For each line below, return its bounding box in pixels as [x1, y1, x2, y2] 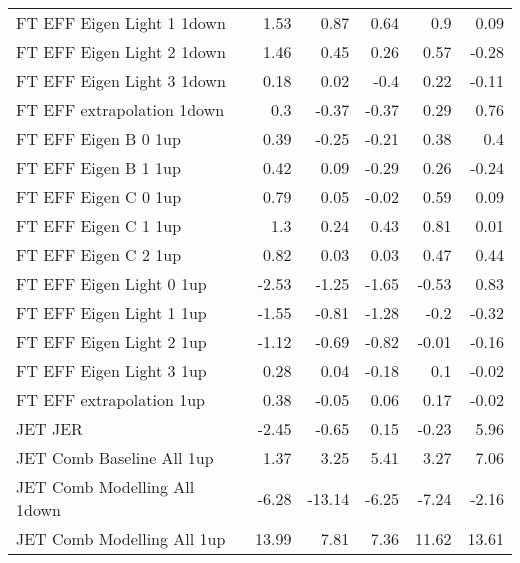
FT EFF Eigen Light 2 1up [16, 330, 207, 353]
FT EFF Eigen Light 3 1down [16, 69, 226, 92]
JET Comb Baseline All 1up [16, 446, 214, 469]
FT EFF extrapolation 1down [16, 98, 225, 121]
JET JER [16, 417, 83, 440]
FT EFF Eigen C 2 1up [16, 243, 182, 266]
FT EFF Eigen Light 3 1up [16, 359, 207, 382]
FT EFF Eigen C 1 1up [16, 214, 182, 237]
